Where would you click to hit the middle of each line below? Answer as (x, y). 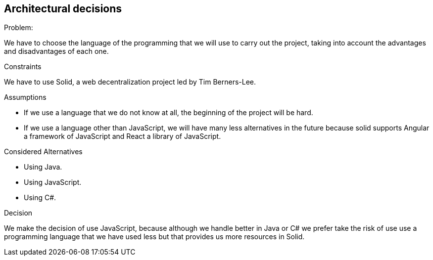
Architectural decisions (63, 9)
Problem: (19, 28)
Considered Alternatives (43, 152)
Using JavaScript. (53, 182)
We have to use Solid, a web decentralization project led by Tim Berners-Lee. (130, 82)
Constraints (23, 67)
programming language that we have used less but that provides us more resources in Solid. (154, 237)
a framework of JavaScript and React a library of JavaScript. (122, 136)
